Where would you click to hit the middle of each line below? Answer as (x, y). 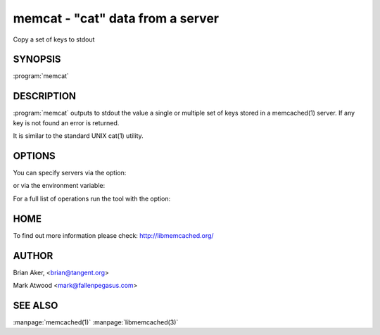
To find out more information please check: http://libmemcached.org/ (113, 235)
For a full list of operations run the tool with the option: (92, 198)
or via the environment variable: (59, 186)
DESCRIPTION (45, 96)
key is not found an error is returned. (66, 122)
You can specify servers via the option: (70, 173)
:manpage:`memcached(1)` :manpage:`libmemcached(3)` (96, 322)
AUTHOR (33, 256)
